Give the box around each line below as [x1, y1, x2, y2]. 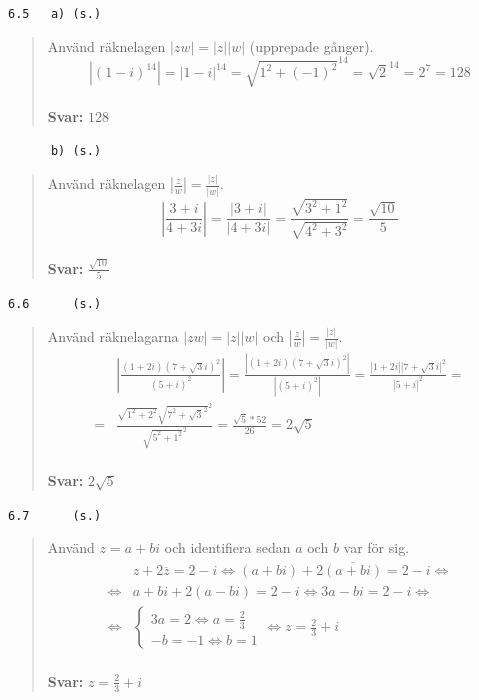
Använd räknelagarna [47, 326, 179, 347]
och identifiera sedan [164, 537, 291, 558]
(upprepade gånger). [249, 35, 374, 56]
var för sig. [343, 537, 410, 558]
